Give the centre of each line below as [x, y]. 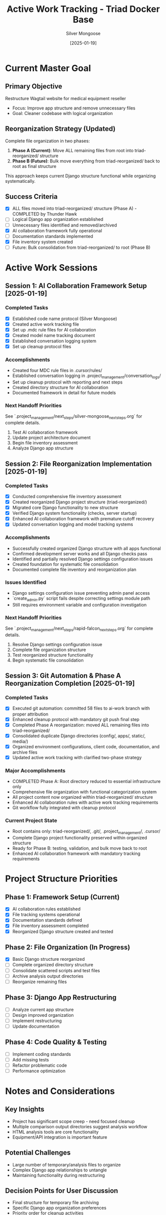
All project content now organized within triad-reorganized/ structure [83, 797]
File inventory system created [43, 242]
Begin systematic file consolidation [48, 660]
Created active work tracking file [46, 324]
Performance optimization [39, 1071]
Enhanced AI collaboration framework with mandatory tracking [76, 854]
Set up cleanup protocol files [42, 346]
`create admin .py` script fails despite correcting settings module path [81, 599]
